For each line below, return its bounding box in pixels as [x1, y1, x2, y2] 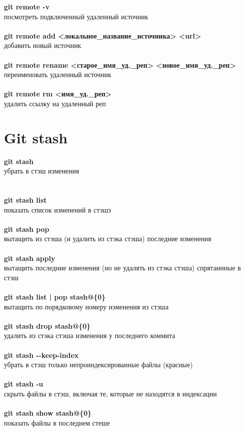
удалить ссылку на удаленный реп [4, 98, 106, 108]
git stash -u [4, 379, 43, 389]
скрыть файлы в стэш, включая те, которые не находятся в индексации [4, 388, 217, 398]
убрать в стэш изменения [4, 166, 79, 176]
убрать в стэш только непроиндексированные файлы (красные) [4, 359, 193, 370]
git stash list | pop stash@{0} [4, 291, 106, 302]
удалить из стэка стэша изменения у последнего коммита [4, 330, 175, 341]
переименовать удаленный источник [4, 69, 111, 80]
